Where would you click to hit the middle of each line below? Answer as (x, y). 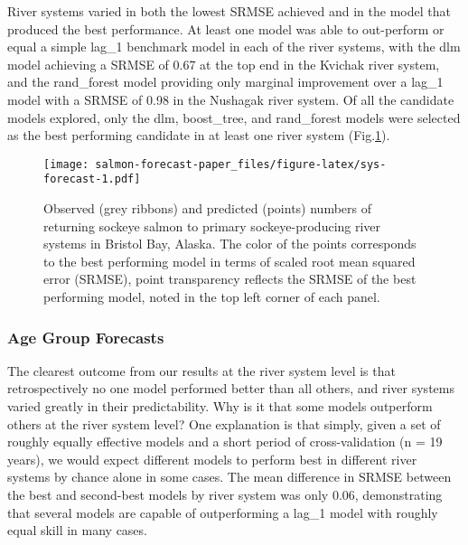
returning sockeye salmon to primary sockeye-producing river (212, 226)
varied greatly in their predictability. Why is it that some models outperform (220, 406)
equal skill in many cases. (77, 530)
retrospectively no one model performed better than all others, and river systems (231, 388)
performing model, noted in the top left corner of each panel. (212, 297)
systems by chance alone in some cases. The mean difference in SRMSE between (229, 477)
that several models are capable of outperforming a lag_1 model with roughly (223, 512)
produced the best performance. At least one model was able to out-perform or (226, 28)
